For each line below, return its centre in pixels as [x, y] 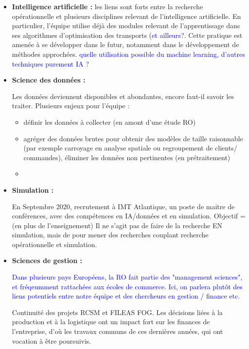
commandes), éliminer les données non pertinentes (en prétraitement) [127, 157]
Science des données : [49, 80]
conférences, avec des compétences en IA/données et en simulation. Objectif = [129, 216]
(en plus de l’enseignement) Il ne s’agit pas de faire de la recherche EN [117, 225]
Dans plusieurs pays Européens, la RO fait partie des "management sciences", [127, 277]
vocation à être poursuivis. [52, 341]
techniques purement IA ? [50, 63]
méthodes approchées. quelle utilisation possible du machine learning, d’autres [128, 54]
